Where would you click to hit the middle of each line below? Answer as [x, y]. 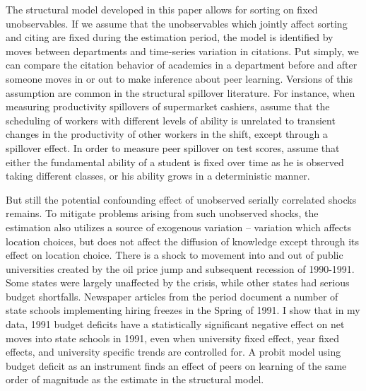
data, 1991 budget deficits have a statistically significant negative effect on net [175, 324]
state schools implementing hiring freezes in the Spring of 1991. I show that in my [183, 310]
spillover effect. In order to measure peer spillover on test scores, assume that [173, 147]
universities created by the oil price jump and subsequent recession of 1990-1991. [180, 268]
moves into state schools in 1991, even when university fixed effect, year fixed [173, 338]
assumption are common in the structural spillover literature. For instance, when [181, 92]
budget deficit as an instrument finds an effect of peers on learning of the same [176, 365]
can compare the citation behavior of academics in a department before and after [182, 65]
